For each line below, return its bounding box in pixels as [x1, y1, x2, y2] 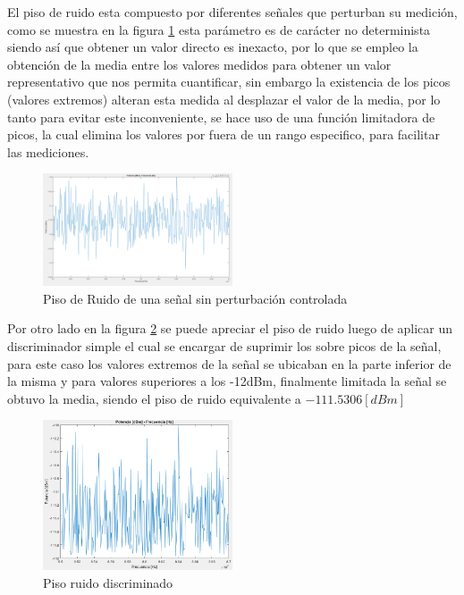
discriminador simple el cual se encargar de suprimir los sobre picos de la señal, [7, 337, 442, 355]
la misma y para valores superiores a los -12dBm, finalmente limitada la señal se [7, 372, 447, 390]
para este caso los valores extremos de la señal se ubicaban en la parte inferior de [7, 354, 451, 373]
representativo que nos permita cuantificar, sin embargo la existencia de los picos [7, 72, 451, 91]
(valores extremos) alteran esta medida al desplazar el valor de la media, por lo [7, 89, 441, 108]
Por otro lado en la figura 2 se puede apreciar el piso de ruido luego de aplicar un [7, 319, 453, 338]
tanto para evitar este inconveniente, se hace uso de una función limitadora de [7, 107, 435, 126]
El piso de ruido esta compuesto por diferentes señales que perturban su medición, [7, 3, 458, 21]
